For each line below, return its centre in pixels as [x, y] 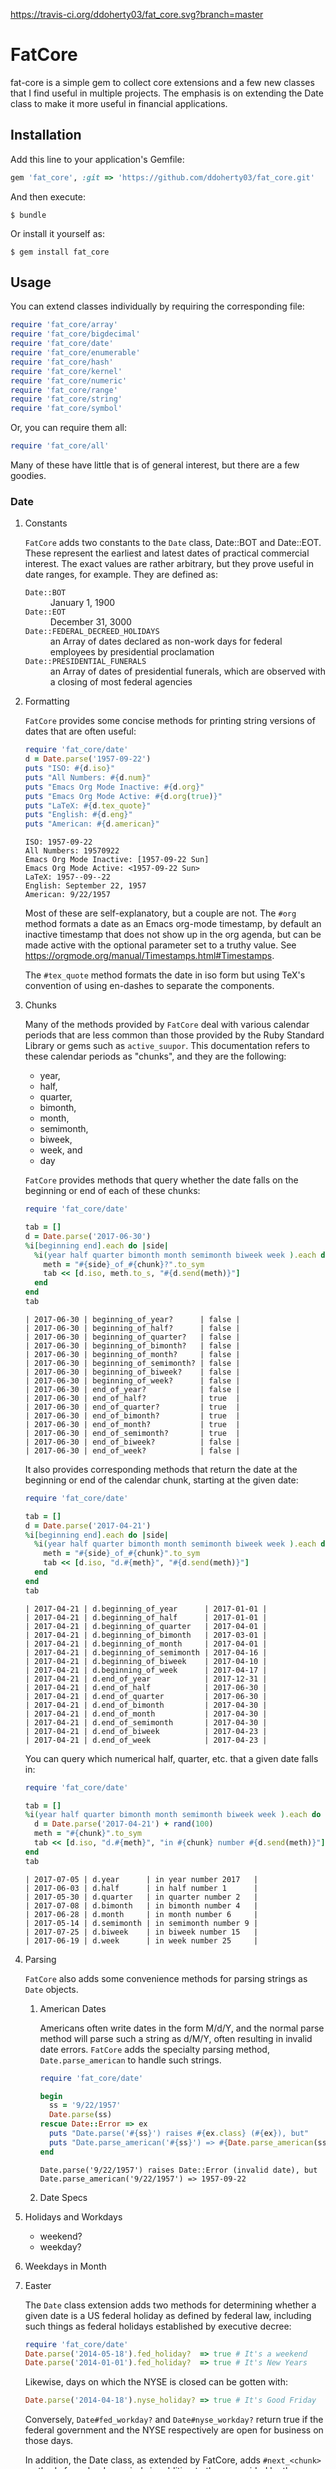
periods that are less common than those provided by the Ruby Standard [174, 1035]
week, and [61, 1150]
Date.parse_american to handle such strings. [130, 2060]
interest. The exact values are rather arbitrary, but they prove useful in [169, 564]
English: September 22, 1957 [85, 886]
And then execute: [48, 196]
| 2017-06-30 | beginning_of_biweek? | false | [132, 1372]
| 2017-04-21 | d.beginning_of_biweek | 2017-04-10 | [146, 1661]
